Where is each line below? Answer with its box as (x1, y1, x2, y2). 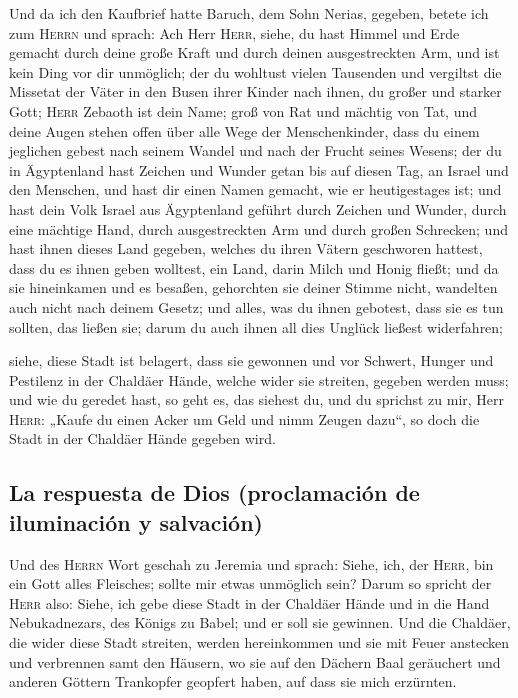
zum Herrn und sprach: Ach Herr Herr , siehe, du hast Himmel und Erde (9, 22, 460, 43)
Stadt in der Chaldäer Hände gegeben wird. (9, 428, 276, 449)
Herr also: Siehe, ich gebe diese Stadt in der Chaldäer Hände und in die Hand (9, 592, 490, 613)
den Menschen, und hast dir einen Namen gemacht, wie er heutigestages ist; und (9, 179, 502, 200)
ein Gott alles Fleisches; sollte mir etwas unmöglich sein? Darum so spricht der (9, 573, 492, 594)
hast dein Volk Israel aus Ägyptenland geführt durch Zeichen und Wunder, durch (9, 198, 507, 219)
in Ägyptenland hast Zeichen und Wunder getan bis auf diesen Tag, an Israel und (9, 159, 509, 180)
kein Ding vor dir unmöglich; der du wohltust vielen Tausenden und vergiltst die (9, 61, 502, 82)
